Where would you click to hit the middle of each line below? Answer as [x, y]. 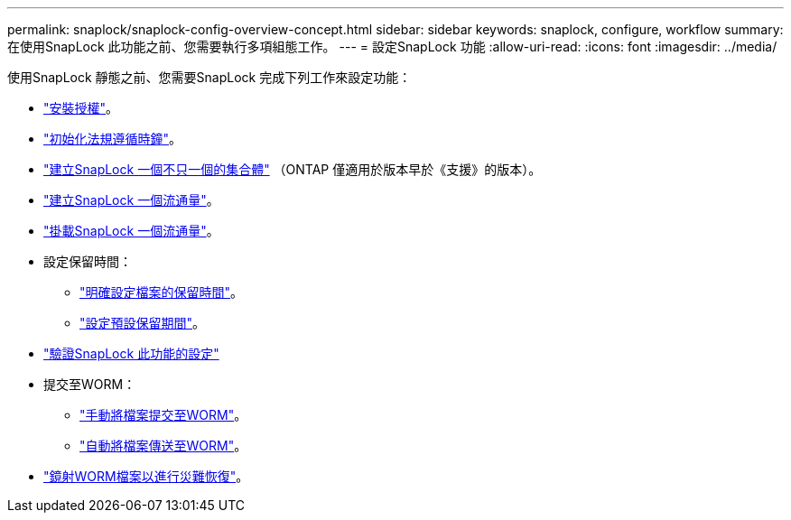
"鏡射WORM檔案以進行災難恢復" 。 [146, 476]
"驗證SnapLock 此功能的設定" [131, 353]
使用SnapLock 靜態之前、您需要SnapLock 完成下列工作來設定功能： [209, 77]
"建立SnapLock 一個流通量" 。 [131, 200]
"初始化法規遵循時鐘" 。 [113, 139]
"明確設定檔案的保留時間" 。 [162, 292]
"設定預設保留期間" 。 [143, 323]
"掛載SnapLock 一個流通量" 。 [131, 231]
